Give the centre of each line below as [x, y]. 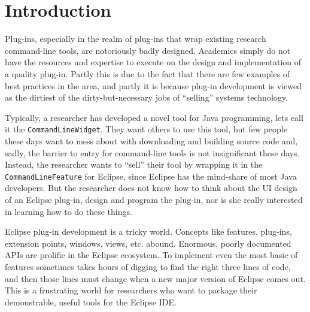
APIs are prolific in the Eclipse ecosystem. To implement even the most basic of [151, 255]
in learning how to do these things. [69, 211]
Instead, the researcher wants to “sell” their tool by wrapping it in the [134, 164]
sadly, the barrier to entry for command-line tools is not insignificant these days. [152, 152]
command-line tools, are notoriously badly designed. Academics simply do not [148, 50]
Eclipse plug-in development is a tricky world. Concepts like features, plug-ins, [148, 231]
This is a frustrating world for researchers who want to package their [131, 290]
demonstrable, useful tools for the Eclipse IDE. [91, 302]
